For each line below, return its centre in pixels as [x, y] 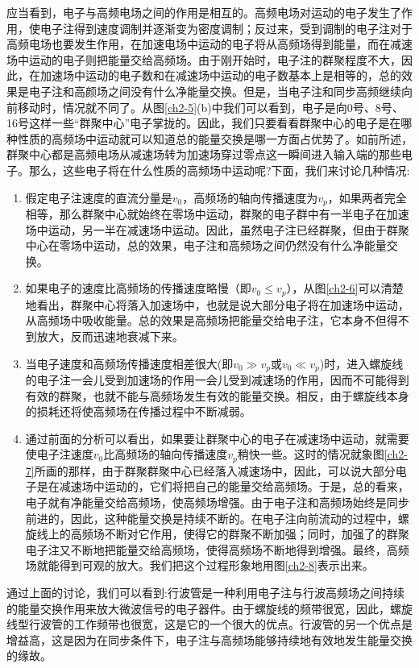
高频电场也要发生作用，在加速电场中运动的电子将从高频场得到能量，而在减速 [209, 44]
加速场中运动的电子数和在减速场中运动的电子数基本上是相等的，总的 [220, 75]
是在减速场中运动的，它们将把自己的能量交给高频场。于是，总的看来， [223, 486]
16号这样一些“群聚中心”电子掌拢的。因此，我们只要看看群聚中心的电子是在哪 [209, 123]
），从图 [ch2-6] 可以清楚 [345, 288]
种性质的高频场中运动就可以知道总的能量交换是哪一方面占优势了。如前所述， [209, 138]
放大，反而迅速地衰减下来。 [110, 336]
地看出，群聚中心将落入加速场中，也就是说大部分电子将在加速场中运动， [217, 304]
